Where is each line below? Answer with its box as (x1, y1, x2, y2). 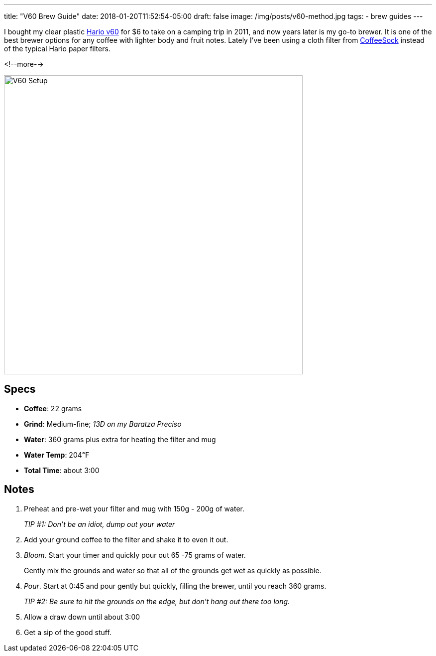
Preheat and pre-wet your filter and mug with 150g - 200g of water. (24, 504, 244, 513)
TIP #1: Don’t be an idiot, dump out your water (24, 519, 175, 528)
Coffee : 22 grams (24, 404, 82, 413)
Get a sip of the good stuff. (24, 628, 111, 637)
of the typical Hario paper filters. (4, 44, 110, 53)
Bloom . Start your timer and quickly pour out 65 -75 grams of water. (24, 550, 246, 559)
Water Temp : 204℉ (24, 450, 90, 459)
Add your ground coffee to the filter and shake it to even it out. (24, 535, 228, 544)
